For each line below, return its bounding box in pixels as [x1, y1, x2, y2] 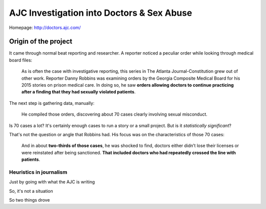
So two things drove [9, 197, 50, 203]
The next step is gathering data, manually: [9, 100, 95, 106]
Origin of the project [9, 37, 72, 46]
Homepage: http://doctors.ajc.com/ [9, 25, 81, 30]
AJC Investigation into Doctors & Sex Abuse [9, 7, 192, 18]
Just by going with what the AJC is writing [9, 179, 95, 185]
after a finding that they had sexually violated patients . [21, 89, 136, 95]
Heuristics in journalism [9, 169, 67, 176]
